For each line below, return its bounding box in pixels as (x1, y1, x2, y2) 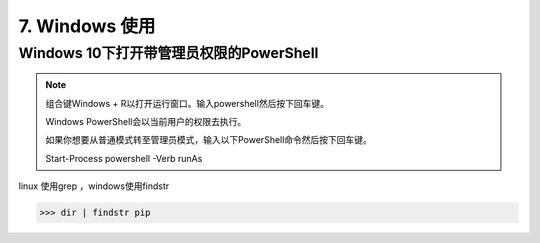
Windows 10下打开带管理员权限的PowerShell (18, 44, 319, 62)
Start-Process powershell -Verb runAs (45, 152, 203, 164)
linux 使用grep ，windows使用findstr (18, 180, 170, 192)
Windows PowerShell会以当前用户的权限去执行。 (45, 115, 247, 127)
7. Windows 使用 (18, 15, 156, 37)
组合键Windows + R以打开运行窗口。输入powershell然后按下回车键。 (45, 97, 330, 109)
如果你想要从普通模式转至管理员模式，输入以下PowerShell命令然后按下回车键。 (45, 134, 372, 146)
